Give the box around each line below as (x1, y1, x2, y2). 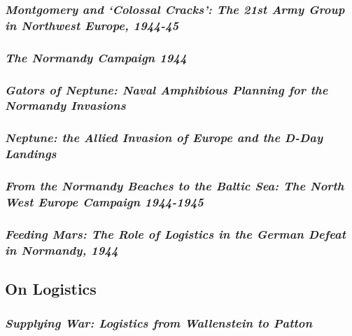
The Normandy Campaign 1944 (5, 48, 187, 66)
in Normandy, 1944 (5, 241, 118, 258)
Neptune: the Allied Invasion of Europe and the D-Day (5, 129, 323, 146)
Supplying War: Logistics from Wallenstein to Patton (5, 314, 313, 332)
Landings (5, 145, 57, 162)
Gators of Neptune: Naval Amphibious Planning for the (5, 80, 328, 98)
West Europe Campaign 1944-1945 (5, 192, 204, 210)
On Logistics (5, 278, 97, 300)
